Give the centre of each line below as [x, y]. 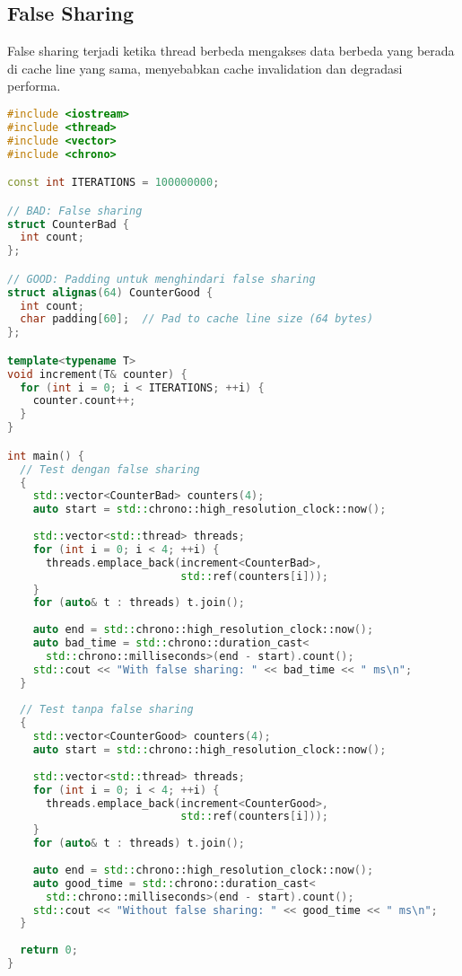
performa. [34, 86]
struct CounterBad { [69, 224]
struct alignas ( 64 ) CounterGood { [110, 292]
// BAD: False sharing [75, 211]
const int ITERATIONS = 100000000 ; [113, 183]
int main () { [46, 456]
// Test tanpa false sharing [107, 710]
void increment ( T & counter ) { [97, 374]
